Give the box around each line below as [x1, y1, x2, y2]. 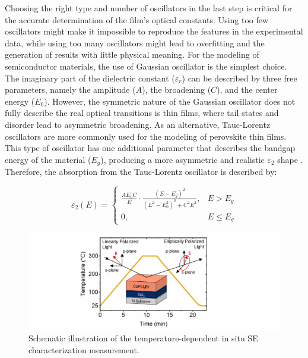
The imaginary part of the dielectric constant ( [5, 71, 175, 84]
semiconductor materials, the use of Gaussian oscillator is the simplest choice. [5, 59, 287, 72]
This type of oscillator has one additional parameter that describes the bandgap [5, 142, 296, 154]
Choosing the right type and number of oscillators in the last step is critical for [5, 2, 293, 14]
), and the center [217, 83, 278, 96]
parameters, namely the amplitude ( [5, 83, 136, 96]
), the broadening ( [142, 83, 211, 96]
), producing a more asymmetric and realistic [100, 153, 265, 165]
